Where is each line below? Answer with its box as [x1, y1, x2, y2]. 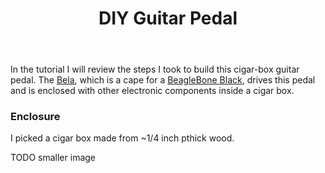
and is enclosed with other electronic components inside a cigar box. [10, 85, 295, 97]
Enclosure [10, 110, 61, 124]
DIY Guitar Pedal [98, 7, 238, 30]
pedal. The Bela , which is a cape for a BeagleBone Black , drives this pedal [10, 74, 316, 86]
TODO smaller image [10, 152, 97, 164]
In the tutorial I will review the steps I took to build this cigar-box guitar [10, 63, 300, 76]
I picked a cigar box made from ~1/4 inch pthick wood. [10, 132, 235, 144]
